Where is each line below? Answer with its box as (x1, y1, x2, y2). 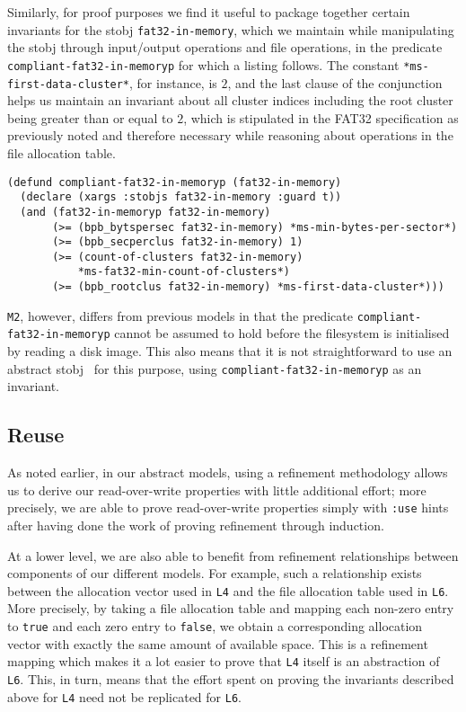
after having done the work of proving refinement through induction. (7, 515, 384, 534)
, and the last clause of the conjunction (227, 73, 443, 92)
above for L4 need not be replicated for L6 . (7, 687, 242, 706)
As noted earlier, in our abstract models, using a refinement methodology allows (7, 463, 448, 482)
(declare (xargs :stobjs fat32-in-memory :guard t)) (20, 191, 342, 204)
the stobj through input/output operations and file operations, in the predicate (7, 38, 443, 57)
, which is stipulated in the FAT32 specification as (183, 108, 459, 127)
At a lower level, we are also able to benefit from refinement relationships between (7, 546, 459, 565)
